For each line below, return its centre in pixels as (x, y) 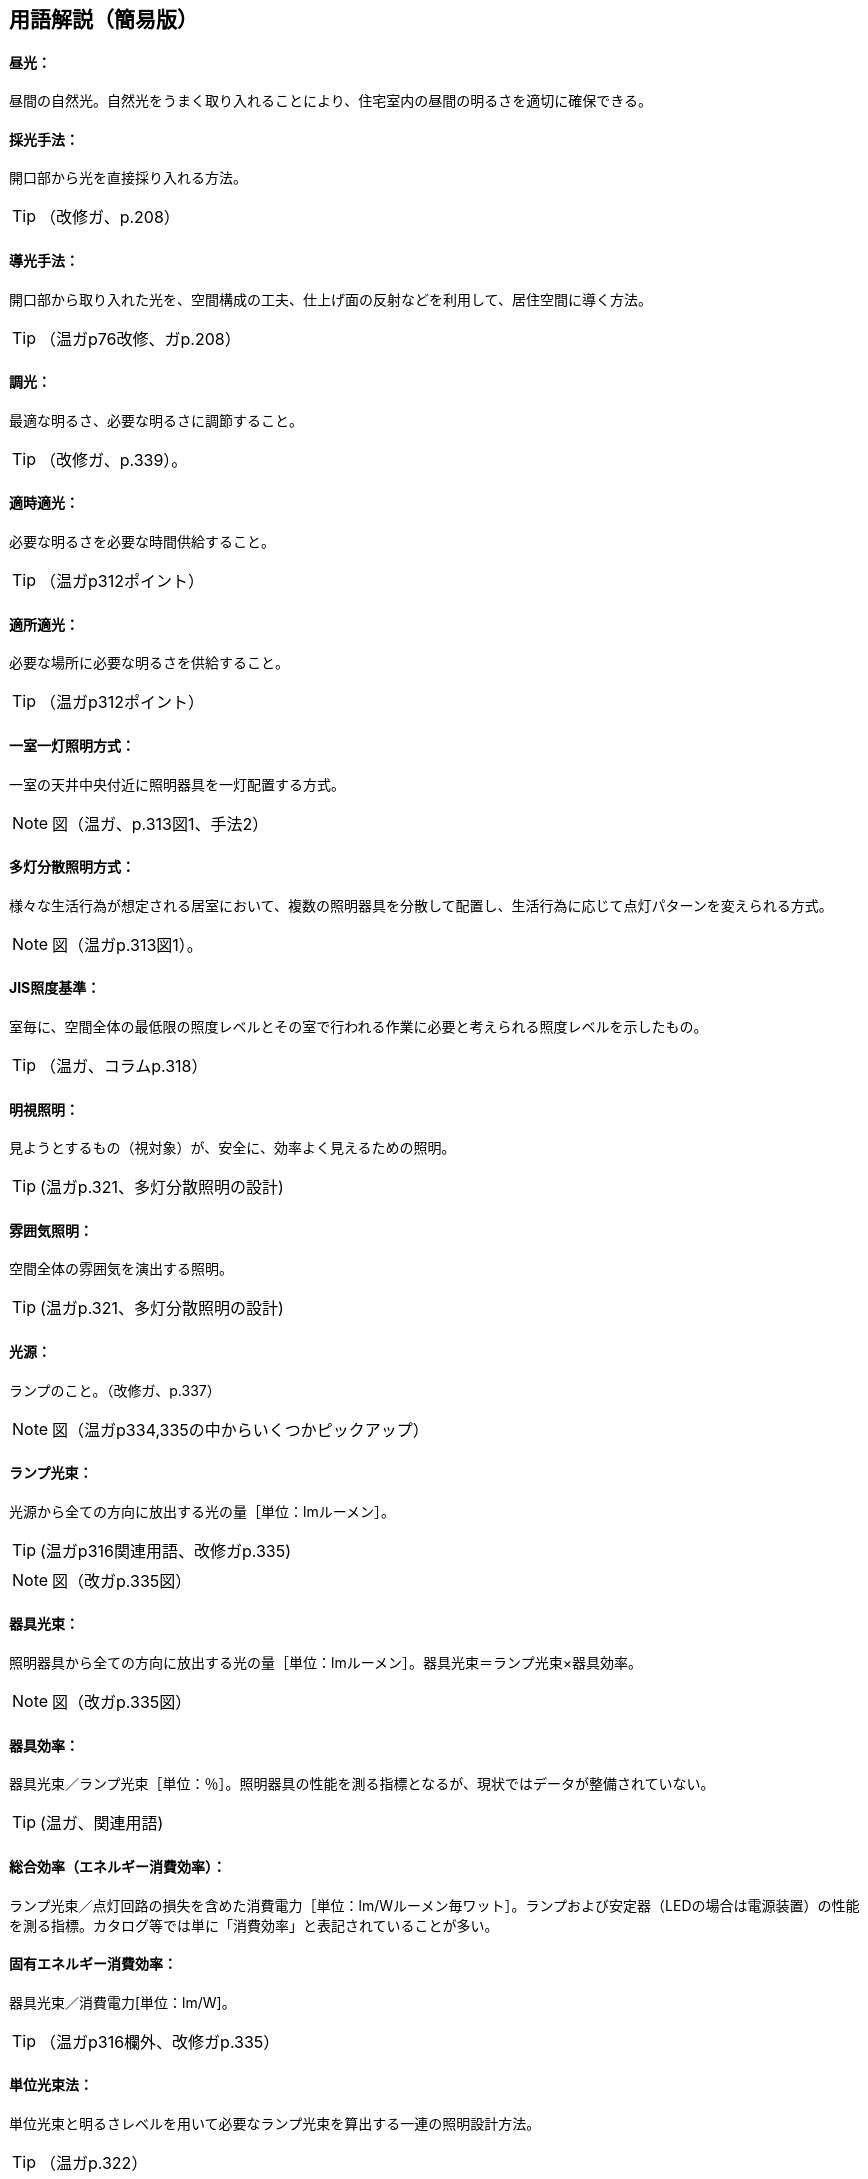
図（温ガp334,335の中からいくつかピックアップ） (240, 1429)
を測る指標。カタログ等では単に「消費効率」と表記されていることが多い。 (254, 1925)
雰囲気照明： (51, 1230)
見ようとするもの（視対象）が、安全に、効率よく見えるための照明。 (232, 1148)
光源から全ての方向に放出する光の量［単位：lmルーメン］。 (202, 1511)
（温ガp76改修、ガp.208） (140, 338)
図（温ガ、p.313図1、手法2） (160, 823)
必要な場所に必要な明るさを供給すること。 (149, 663)
